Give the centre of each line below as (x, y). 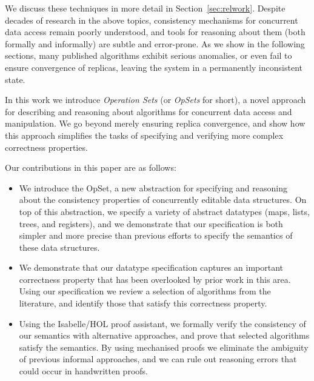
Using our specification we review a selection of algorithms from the (145, 291)
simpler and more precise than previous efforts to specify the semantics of (156, 235)
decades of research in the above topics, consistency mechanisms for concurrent (152, 20)
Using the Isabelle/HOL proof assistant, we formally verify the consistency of (162, 323)
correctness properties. (46, 147)
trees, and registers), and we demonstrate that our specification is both (151, 223)
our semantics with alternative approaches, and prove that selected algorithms (164, 335)
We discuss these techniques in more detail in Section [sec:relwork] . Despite (145, 8)
